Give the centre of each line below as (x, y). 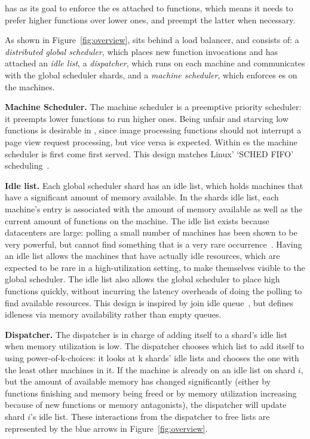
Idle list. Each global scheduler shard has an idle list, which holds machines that (154, 185)
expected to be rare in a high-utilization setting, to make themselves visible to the (155, 267)
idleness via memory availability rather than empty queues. (113, 314)
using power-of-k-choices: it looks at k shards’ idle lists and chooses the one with (152, 358)
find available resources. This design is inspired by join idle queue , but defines (149, 302)
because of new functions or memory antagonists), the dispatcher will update (146, 405)
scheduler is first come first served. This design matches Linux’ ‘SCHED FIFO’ (149, 153)
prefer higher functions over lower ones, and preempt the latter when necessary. (150, 19)
